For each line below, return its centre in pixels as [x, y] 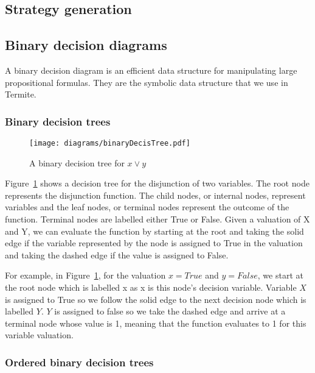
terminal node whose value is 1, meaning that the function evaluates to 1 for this [156, 323]
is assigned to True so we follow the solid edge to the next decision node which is [156, 299]
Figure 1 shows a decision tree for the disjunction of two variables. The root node [157, 183]
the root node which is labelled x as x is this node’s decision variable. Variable [151, 287]
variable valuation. [39, 335]
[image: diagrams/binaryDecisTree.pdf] [110, 143]
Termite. [21, 94]
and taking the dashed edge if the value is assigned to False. [117, 254]
